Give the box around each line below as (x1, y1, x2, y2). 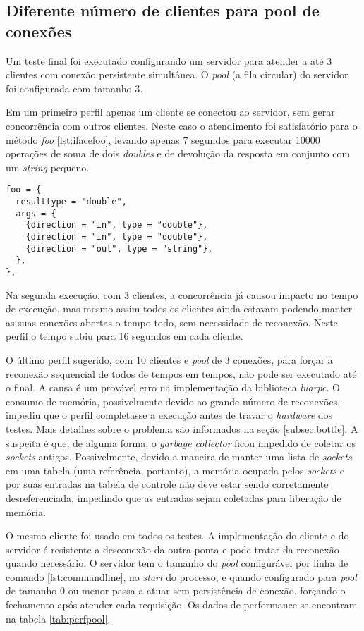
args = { (16, 208, 56, 219)
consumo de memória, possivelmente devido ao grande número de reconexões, (6, 393, 341, 408)
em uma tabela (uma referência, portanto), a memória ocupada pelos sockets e (6, 462, 344, 477)
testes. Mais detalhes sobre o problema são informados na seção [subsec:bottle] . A (6, 421, 358, 436)
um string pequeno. (6, 159, 90, 174)
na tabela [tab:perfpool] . (6, 611, 111, 625)
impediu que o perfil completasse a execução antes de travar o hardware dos (6, 408, 333, 422)
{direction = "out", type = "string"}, (25, 243, 213, 254)
